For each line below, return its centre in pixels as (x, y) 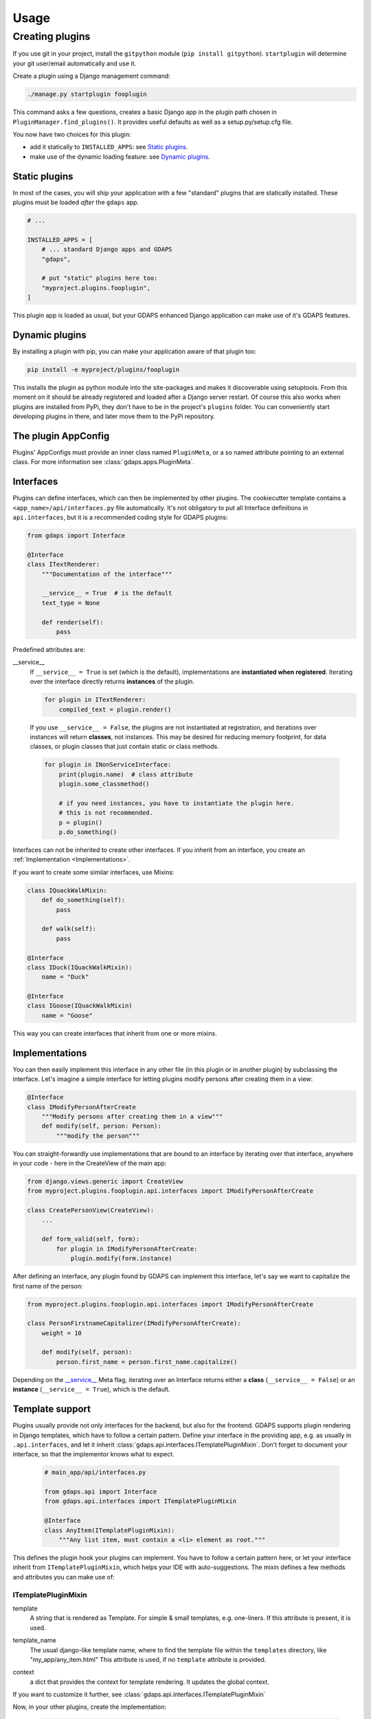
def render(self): (72, 622)
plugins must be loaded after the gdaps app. (76, 202)
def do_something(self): (83, 900)
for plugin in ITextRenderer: (95, 700)
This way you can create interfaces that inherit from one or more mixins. (115, 1033)
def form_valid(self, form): (91, 1239)
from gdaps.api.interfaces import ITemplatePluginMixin (140, 1501)
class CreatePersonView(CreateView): (91, 1211)
